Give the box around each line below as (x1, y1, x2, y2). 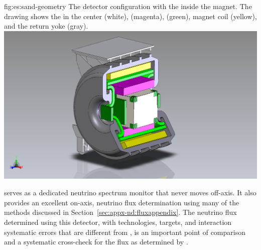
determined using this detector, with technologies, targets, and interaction (4, 216, 232, 227)
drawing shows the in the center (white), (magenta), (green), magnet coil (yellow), (4, 11, 257, 21)
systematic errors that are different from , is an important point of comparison (4, 226, 245, 237)
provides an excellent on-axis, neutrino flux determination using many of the (4, 197, 239, 207)
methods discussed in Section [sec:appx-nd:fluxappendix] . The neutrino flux (4, 207, 237, 217)
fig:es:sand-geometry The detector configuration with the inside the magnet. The (4, 1, 252, 11)
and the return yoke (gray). (4, 21, 88, 31)
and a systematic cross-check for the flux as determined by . (4, 236, 188, 247)
